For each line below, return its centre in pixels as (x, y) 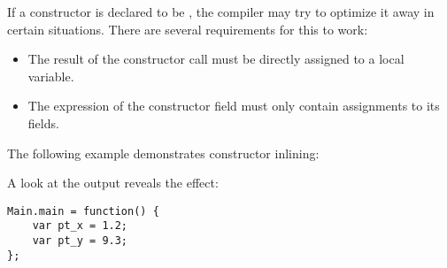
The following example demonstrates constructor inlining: (163, 153)
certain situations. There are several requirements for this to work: (188, 29)
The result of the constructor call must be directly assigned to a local (216, 59)
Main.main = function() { (83, 211)
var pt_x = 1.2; (80, 226)
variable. (51, 76)
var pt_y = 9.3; (80, 241)
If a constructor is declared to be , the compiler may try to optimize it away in (221, 11)
